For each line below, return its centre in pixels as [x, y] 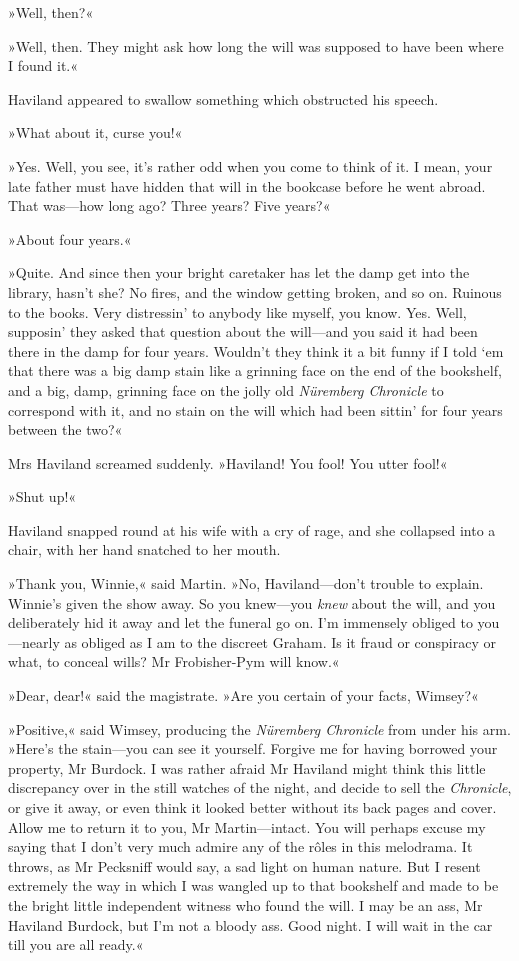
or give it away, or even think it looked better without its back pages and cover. [252, 807]
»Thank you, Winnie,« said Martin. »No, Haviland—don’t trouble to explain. [246, 583]
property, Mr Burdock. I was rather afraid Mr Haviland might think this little [247, 767]
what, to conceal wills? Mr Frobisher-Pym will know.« [174, 661]
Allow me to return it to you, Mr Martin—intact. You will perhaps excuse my [247, 826]
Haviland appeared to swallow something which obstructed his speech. [223, 98]
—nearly [34, 641]
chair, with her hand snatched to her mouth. [144, 549]
